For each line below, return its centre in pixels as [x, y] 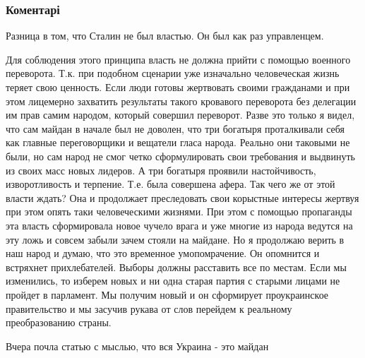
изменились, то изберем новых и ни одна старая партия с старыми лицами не [173, 281]
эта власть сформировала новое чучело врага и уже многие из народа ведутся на [179, 225]
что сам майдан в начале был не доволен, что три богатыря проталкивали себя [175, 128]
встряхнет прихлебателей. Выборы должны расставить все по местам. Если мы [176, 267]
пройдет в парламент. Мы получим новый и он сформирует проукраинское [167, 294]
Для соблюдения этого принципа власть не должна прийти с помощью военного [178, 59]
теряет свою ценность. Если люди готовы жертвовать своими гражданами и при [178, 87]
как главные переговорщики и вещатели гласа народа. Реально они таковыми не [178, 142]
